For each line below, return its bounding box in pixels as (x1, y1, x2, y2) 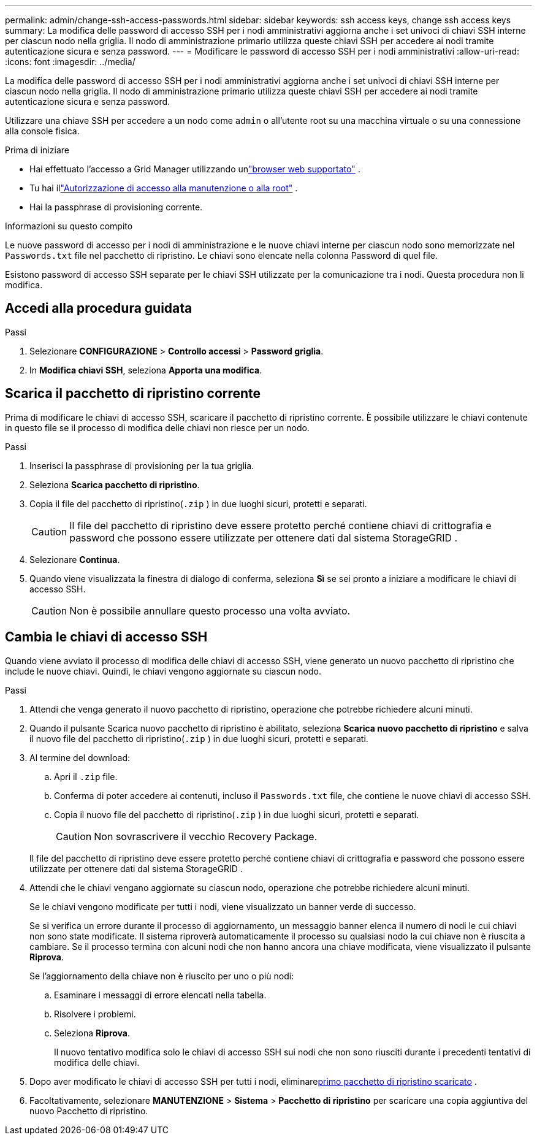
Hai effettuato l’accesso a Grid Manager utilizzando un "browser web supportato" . (29, 164, 360, 174)
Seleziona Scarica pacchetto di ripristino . (29, 479, 200, 490)
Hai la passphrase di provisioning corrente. (29, 202, 203, 212)
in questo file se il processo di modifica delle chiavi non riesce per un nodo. (5, 422, 310, 433)
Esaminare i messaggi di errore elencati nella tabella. (54, 989, 267, 1000)
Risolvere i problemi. (54, 1008, 136, 1019)
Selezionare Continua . (29, 554, 120, 565)
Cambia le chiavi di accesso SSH (5, 629, 208, 645)
